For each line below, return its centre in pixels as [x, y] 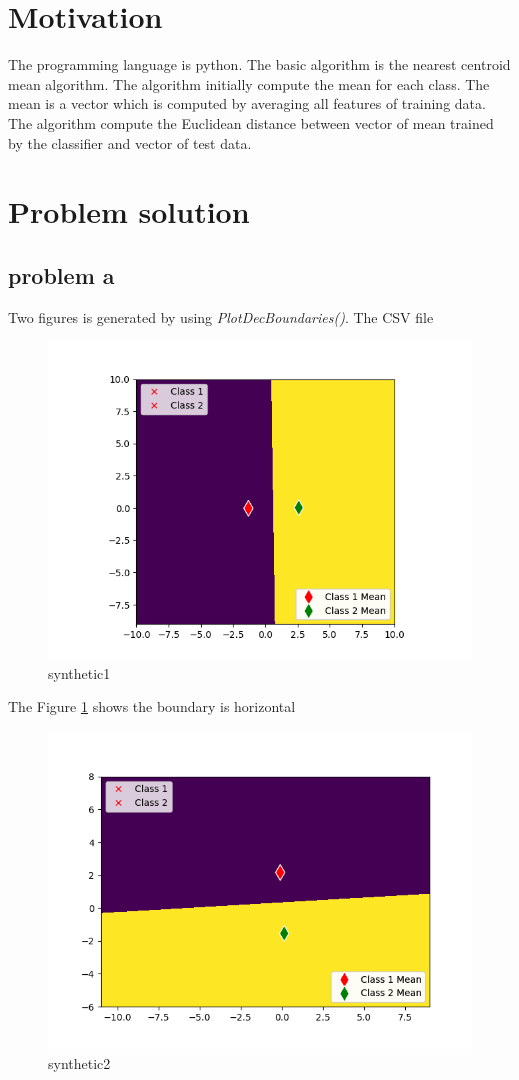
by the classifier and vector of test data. [130, 142]
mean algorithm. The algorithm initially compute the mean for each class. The [249, 83]
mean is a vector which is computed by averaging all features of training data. [247, 103]
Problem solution [129, 211]
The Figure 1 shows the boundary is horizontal [152, 706]
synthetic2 [79, 1062]
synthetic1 [79, 672]
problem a [61, 274]
